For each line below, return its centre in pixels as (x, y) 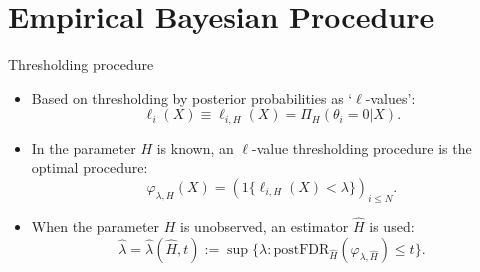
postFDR (301, 249)
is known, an (195, 147)
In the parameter (83, 147)
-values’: (390, 97)
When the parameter (95, 225)
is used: (392, 225)
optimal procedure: (89, 167)
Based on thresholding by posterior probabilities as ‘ (192, 97)
